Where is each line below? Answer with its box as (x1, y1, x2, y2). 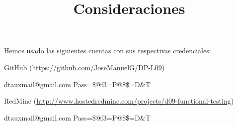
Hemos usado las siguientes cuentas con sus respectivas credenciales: (4, 45, 211, 56)
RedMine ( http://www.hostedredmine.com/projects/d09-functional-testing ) (4, 96, 234, 106)
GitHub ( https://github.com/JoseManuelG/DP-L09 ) (4, 62, 165, 72)
